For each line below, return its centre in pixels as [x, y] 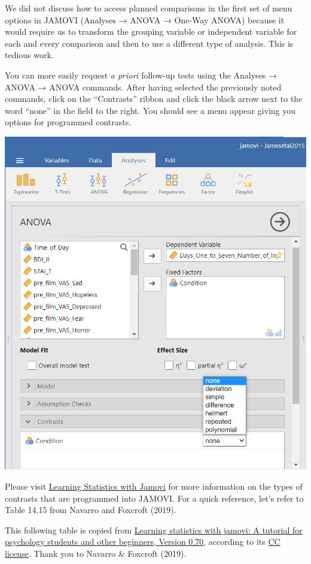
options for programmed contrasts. [68, 122]
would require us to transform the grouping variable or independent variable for [151, 31]
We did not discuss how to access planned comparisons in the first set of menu [149, 8]
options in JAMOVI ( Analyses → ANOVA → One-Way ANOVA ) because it [145, 19]
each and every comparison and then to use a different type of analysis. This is [149, 43]
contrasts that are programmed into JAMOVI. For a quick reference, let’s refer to [154, 498]
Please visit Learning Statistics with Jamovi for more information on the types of [154, 486]
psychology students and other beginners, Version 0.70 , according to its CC [143, 542]
